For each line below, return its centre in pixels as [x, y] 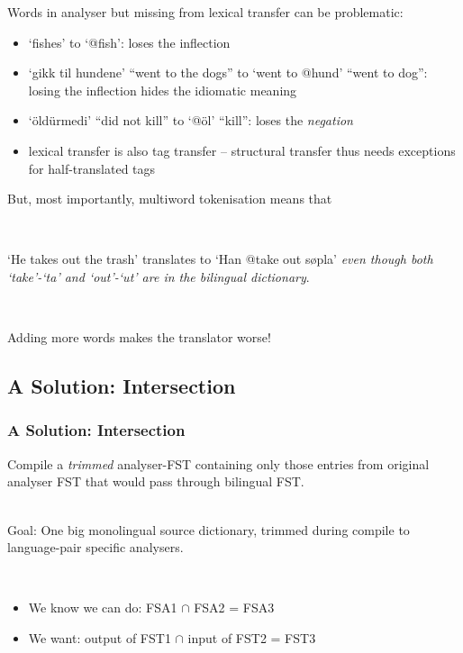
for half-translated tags [92, 168]
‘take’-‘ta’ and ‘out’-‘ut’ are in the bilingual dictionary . [159, 276]
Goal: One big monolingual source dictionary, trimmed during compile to [209, 529]
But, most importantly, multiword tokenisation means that [170, 199]
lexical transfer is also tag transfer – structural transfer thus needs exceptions [242, 150]
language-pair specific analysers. [95, 547]
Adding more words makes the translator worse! [139, 337]
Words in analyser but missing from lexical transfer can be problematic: [205, 12]
